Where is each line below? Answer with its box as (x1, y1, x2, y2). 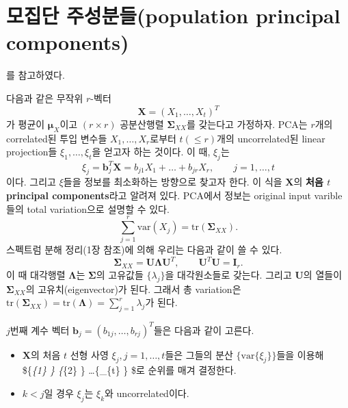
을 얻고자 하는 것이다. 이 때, (92, 144, 211, 159)
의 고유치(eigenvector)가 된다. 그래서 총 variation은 (25, 281, 241, 296)
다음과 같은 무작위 (6, 90, 83, 105)
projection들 (6, 144, 57, 159)
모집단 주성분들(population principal (6, 1, 340, 29)
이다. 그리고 (6, 175, 56, 189)
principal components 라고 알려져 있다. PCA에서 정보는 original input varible (6, 188, 343, 203)
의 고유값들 (96, 267, 144, 281)
